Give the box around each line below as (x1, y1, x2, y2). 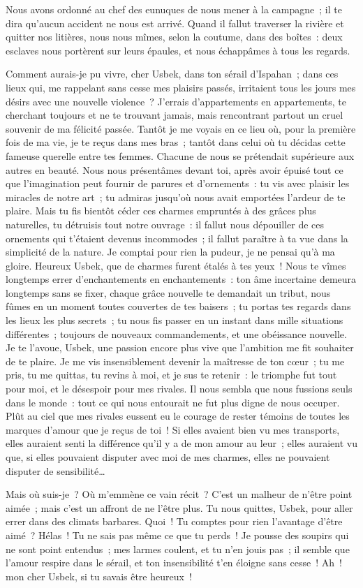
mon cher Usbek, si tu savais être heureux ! (6, 568, 192, 583)
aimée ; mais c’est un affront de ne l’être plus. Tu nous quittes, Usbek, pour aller (6, 500, 353, 515)
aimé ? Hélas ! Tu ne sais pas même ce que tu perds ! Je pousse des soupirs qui (6, 527, 349, 542)
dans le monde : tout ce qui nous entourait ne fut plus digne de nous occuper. (6, 395, 340, 409)
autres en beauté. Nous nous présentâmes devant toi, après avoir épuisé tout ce (6, 162, 343, 177)
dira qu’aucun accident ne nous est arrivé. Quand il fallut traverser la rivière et (6, 15, 344, 30)
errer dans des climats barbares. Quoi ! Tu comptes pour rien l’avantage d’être (6, 514, 343, 529)
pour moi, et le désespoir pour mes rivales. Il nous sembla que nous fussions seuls (6, 381, 353, 396)
